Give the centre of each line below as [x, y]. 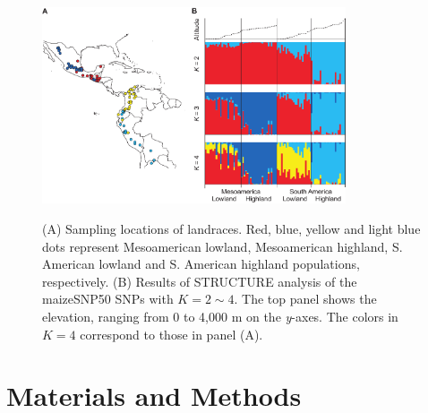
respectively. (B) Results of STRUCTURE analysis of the [200, 281]
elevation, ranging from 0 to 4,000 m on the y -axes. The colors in [220, 316]
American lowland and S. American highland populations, [201, 264]
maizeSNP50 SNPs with [108, 299]
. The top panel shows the [305, 299]
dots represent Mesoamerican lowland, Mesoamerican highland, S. [223, 246]
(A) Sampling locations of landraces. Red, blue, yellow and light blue [231, 228]
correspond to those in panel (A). [171, 334]
